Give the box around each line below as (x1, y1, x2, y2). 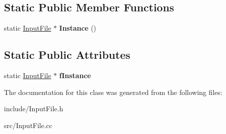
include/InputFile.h (4, 103, 63, 114)
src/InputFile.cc (4, 120, 53, 130)
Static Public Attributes (4, 47, 130, 62)
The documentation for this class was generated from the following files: (4, 87, 223, 97)
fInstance (59, 70, 91, 80)
